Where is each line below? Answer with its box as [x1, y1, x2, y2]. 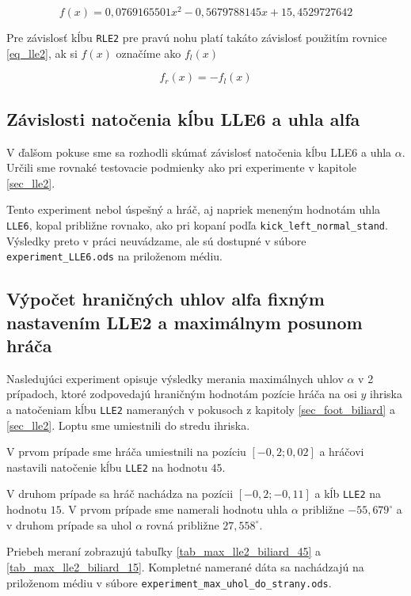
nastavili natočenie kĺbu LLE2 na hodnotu [6, 458, 207, 475]
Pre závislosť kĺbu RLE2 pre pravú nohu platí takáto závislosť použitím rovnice [6, 29, 387, 46]
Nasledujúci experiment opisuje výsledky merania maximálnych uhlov [6, 370, 344, 386]
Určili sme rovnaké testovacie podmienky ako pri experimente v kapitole [6, 159, 357, 176]
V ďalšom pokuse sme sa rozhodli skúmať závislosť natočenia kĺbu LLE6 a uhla [6, 143, 392, 160]
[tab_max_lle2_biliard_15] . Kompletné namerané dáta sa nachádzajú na [6, 558, 364, 575]
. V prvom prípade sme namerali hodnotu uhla [61, 501, 288, 518]
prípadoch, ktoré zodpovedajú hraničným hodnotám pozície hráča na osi [6, 385, 357, 402]
